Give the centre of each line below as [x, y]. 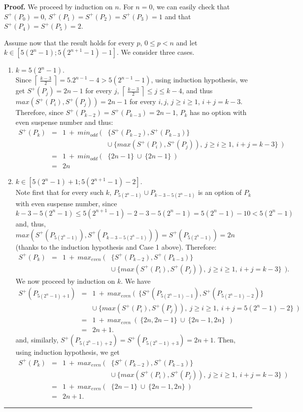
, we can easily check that [191, 6]
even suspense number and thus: [64, 122]
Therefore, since [39, 112]
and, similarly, [37, 340]
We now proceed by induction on [65, 281]
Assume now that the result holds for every [69, 42]
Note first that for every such [60, 192]
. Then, [224, 340]
